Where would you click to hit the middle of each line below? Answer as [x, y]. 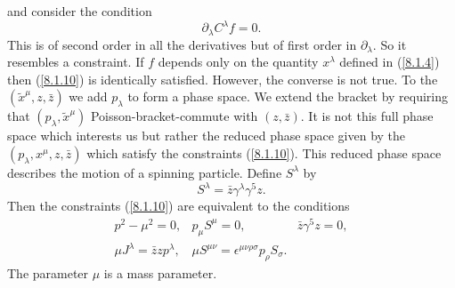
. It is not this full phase [367, 116]
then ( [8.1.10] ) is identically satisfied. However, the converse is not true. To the [223, 79]
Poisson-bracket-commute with [174, 116]
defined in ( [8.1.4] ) [390, 62]
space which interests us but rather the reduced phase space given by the [207, 136]
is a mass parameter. [160, 272]
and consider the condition [80, 11]
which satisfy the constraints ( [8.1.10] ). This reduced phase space [264, 152]
